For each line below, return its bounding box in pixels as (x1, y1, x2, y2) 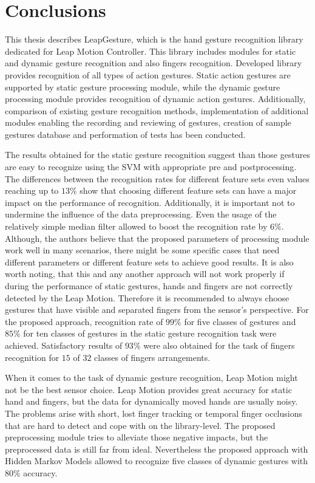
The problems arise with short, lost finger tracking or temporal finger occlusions (5, 406, 302, 419)
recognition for (5, 351, 59, 363)
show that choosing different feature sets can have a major (80, 184, 297, 197)
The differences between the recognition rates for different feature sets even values (5, 172, 310, 185)
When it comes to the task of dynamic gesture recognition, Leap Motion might (5, 371, 298, 384)
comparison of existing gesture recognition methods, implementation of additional (5, 104, 309, 117)
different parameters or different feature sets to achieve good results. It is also (5, 255, 294, 268)
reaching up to (5, 184, 59, 197)
